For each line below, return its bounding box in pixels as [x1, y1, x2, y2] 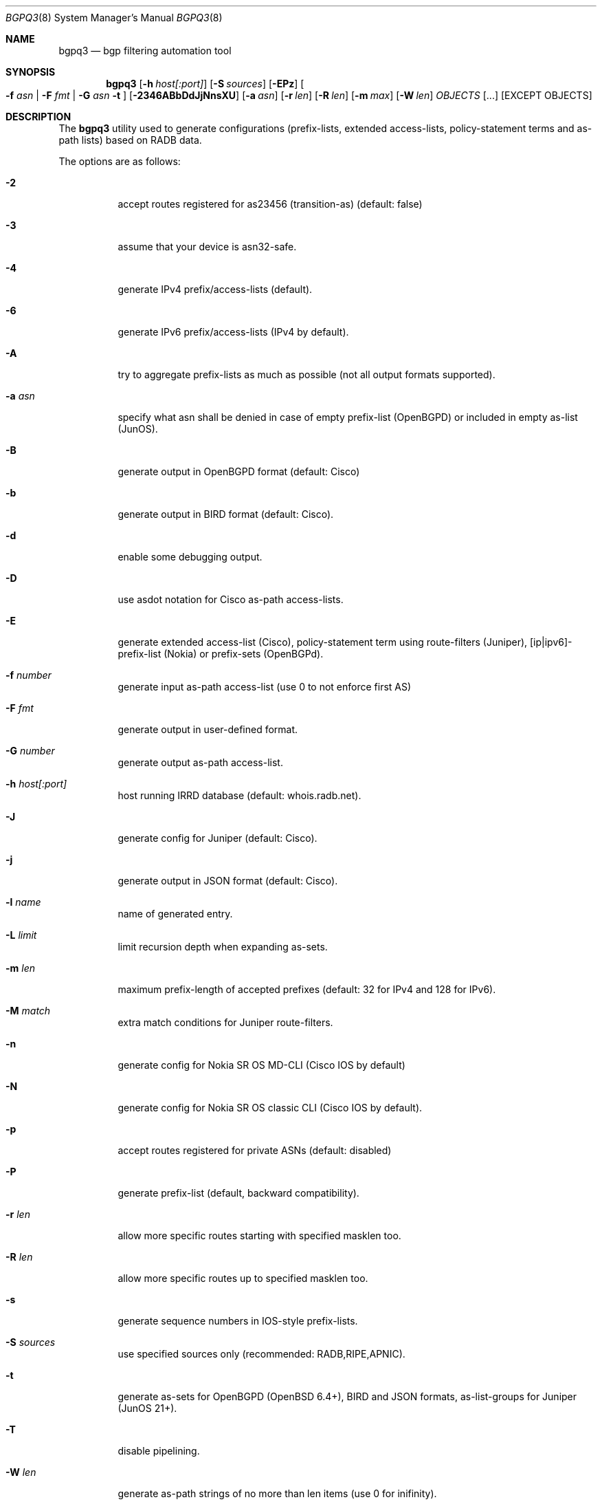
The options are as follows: [58, 155, 181, 167]
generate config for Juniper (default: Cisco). [118, 832, 317, 844]
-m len [5, 962, 35, 974]
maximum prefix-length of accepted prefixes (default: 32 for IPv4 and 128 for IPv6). [118, 983, 496, 995]
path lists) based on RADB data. [58, 134, 202, 146]
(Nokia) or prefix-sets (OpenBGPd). [164, 648, 324, 660]
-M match [5, 1005, 51, 1016]
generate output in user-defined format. [118, 723, 298, 735]
